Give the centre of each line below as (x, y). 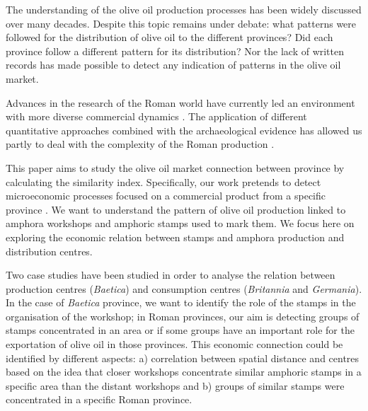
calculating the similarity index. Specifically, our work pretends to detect (163, 181)
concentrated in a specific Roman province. (99, 399)
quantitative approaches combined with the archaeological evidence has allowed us (184, 130)
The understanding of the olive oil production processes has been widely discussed (184, 9)
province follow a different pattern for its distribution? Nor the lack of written (175, 51)
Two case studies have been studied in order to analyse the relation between (171, 275)
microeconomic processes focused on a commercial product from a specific (166, 196)
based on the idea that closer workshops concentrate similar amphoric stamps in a (184, 372)
